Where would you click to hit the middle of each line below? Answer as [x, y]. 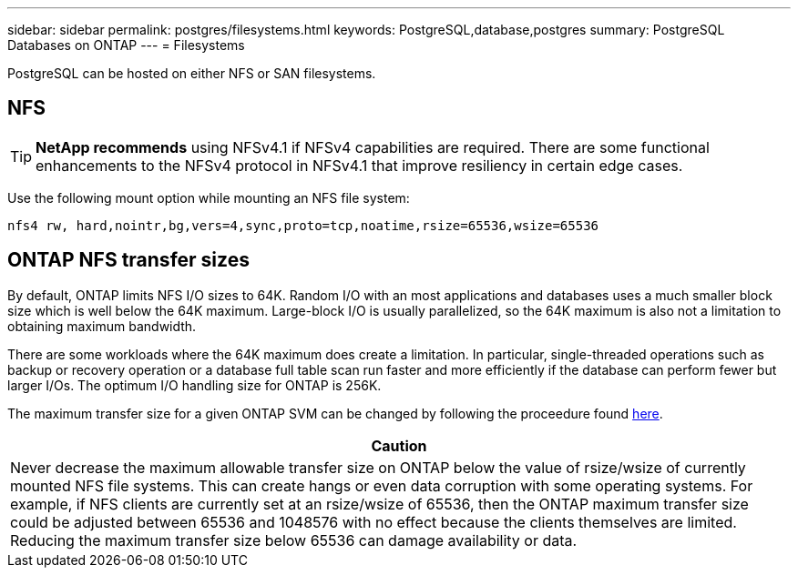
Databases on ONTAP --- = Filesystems [126, 45]
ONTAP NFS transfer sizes [128, 260]
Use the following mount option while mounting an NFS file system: [209, 197]
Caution [399, 445]
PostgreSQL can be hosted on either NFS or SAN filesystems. [192, 73]
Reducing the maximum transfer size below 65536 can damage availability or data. [294, 540]
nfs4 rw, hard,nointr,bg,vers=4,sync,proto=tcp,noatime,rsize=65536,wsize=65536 [303, 225]
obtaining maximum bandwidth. [102, 326]
